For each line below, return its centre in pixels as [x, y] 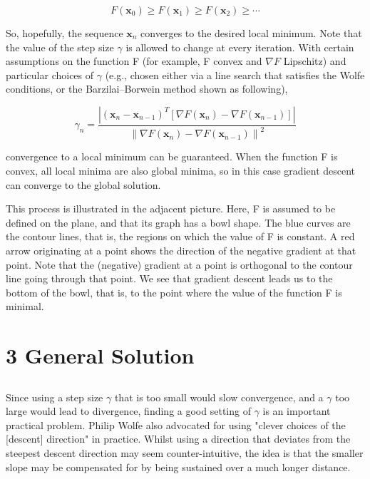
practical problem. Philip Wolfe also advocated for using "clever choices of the [176, 424]
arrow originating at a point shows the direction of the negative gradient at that [181, 250]
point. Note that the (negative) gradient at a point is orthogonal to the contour [179, 264]
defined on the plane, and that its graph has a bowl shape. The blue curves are [178, 222]
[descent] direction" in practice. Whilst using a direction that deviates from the [178, 439]
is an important [297, 411]
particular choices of [50, 74]
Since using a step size [55, 397]
